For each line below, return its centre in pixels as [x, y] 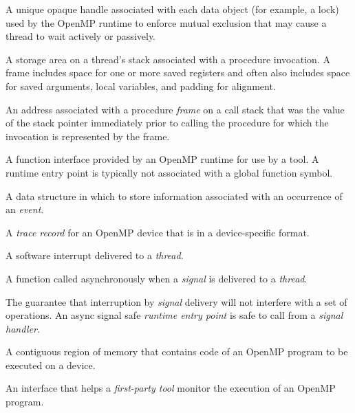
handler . [23, 328]
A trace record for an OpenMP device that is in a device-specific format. [158, 232]
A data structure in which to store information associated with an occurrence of [174, 196]
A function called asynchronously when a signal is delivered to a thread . [157, 278]
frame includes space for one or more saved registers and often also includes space [178, 72]
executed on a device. [51, 365]
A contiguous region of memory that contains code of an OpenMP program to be [177, 351]
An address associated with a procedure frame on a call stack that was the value [175, 109]
